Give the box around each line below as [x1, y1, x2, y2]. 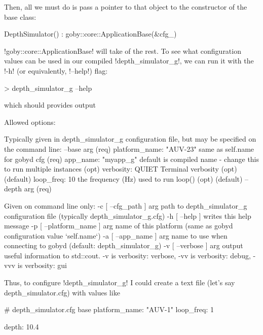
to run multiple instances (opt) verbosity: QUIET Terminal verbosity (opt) [4, 163, 237, 174]
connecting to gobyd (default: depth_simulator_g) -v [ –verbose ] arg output [4, 240, 243, 251]
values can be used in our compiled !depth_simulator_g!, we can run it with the [4, 55, 254, 66]
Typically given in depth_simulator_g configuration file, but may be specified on [4, 133, 256, 144]
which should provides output [4, 99, 96, 110]
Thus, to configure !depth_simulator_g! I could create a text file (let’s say [4, 277, 235, 288]
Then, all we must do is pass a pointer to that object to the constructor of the [4, 2, 247, 12]
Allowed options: [4, 116, 56, 127]
